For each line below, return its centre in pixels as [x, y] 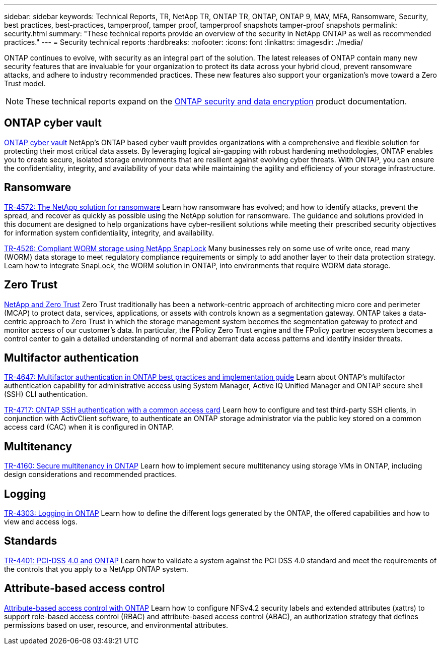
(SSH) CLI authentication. [46, 394]
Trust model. [25, 83]
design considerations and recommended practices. [91, 475]
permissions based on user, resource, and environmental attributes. [116, 625]
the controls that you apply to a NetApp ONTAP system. [96, 569]
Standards [31, 541]
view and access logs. [41, 522]
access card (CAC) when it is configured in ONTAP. [89, 427]
